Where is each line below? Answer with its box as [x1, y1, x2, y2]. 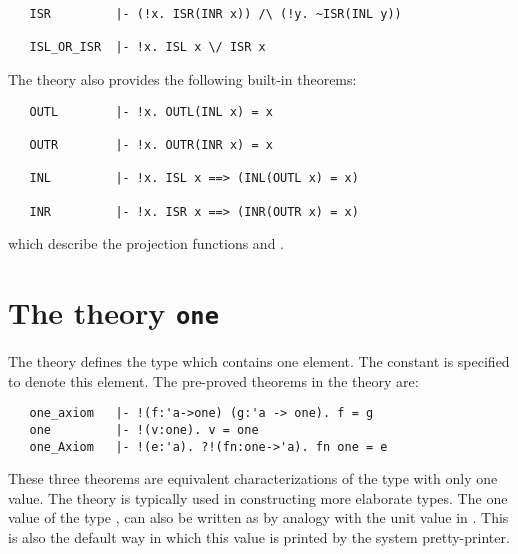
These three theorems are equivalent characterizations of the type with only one [8, 468, 498, 489]
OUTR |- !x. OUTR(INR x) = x [29, 137, 273, 152]
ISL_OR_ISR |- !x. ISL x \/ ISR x [29, 40, 266, 55]
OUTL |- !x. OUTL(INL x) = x [29, 104, 273, 119]
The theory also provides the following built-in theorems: [8, 68, 357, 89]
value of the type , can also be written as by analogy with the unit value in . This [8, 507, 509, 528]
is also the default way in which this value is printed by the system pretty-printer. [8, 526, 510, 547]
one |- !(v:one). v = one [29, 422, 259, 437]
